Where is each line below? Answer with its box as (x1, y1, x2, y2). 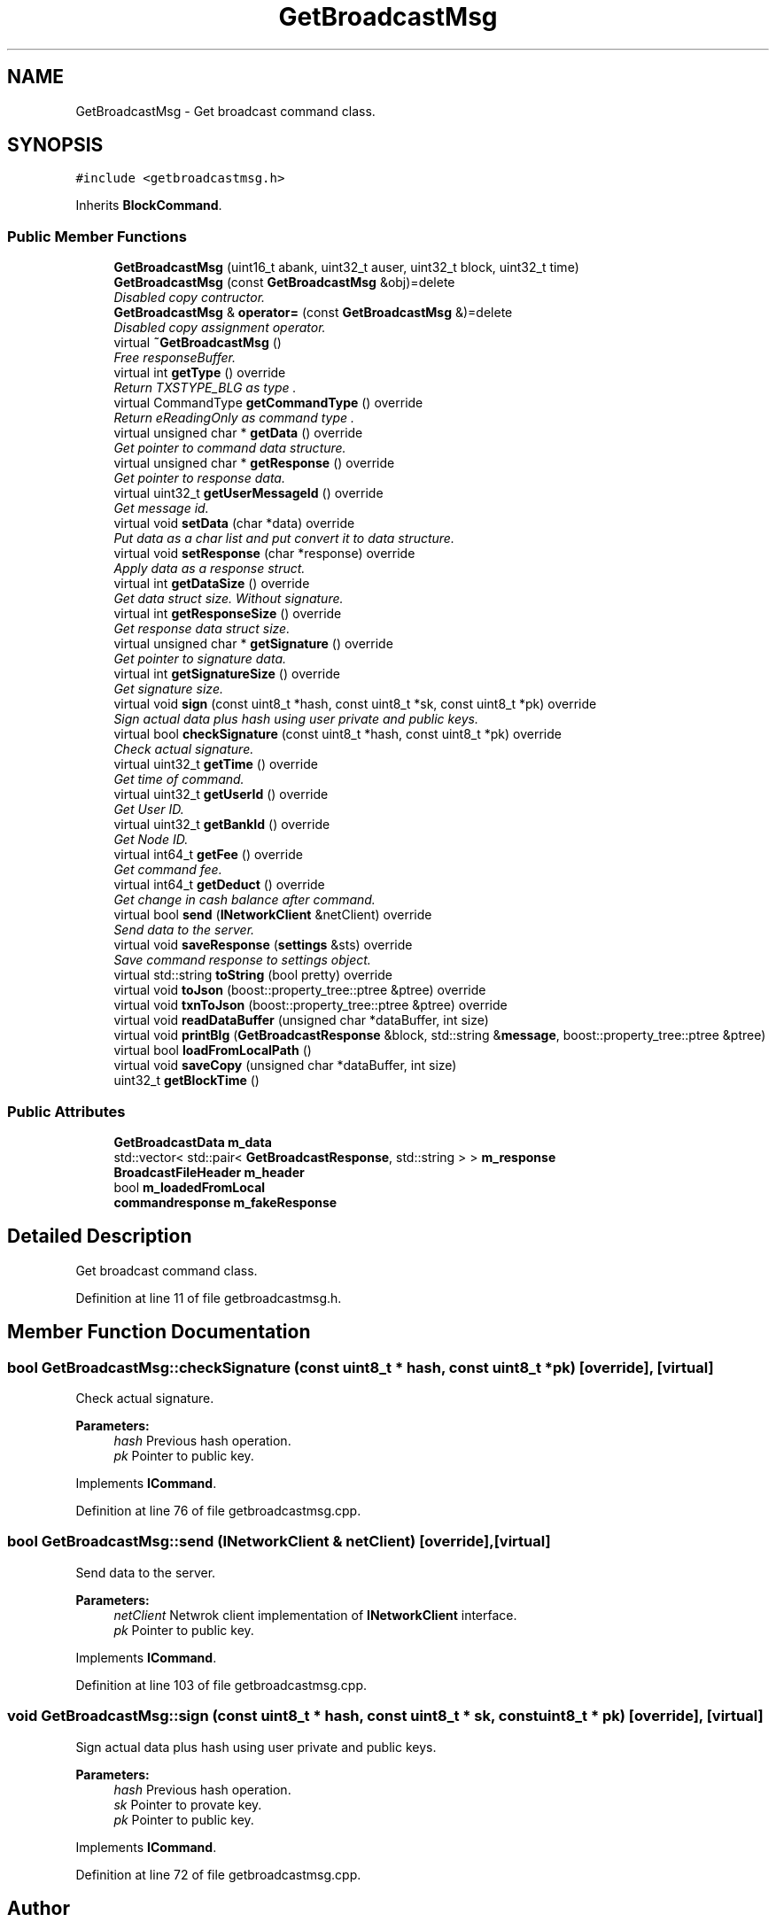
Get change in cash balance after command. (113, 892, 376, 908)
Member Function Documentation (7, 1321, 311, 1344)
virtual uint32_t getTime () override (113, 756, 318, 772)
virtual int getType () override (113, 365, 286, 381)
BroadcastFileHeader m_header (113, 1164, 305, 1180)
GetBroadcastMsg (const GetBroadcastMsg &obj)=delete (113, 275, 455, 291)
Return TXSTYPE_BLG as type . (113, 380, 297, 396)
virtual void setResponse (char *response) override (113, 546, 415, 562)
